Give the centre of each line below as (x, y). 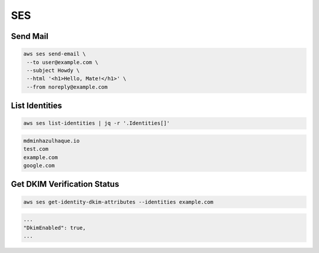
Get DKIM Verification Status (65, 184)
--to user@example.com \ (63, 62)
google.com (39, 166)
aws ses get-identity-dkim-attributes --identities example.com (118, 202)
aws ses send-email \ (55, 54)
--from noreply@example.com (67, 87)
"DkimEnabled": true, (55, 228)
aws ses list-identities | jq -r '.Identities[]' (97, 123)
